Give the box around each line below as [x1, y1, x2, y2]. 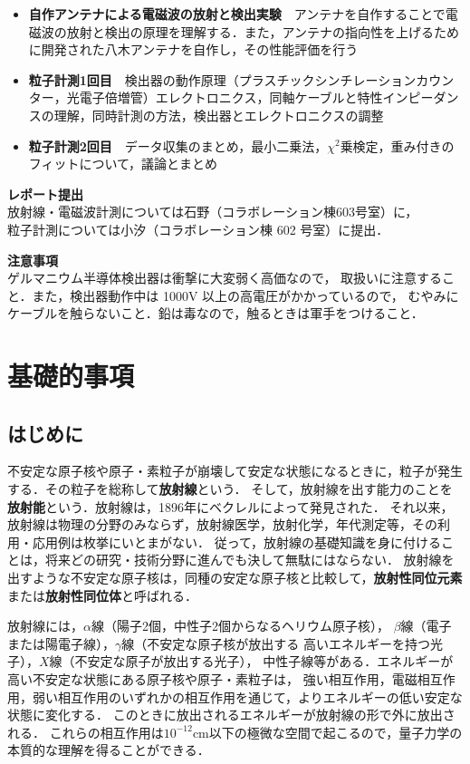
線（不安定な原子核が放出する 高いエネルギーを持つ [121, 633, 430, 653]
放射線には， [7, 616, 83, 635]
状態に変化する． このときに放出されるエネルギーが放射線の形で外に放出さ [7, 705, 456, 724]
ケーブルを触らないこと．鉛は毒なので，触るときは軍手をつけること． [7, 304, 424, 323]
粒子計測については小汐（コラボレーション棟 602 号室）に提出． [7, 219, 389, 238]
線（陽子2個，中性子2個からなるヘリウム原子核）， [91, 616, 389, 635]
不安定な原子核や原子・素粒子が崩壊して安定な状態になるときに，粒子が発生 [7, 461, 463, 480]
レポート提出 [7, 184, 83, 203]
